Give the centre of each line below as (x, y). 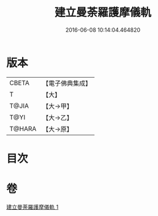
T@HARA (23, 128)
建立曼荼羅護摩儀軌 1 (32, 207)
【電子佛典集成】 (67, 83)
